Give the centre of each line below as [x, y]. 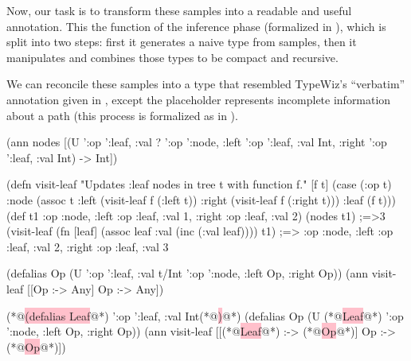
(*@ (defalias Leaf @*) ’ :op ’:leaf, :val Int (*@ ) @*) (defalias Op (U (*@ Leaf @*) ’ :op [205, 315]
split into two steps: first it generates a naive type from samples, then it [182, 42]
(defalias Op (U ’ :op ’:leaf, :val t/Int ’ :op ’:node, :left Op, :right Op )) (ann [188, 273]
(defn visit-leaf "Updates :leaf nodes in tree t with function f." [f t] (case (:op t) [199, 184]
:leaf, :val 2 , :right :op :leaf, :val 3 [88, 246]
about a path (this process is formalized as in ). [122, 115]
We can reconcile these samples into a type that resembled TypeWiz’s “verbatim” [206, 84]
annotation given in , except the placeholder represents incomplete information [199, 99]
